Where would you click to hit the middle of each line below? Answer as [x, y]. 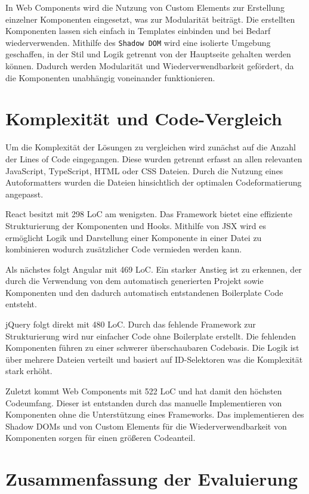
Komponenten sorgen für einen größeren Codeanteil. [101, 438]
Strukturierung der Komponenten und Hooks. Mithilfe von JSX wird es [136, 225]
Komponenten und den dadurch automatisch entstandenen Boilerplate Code [144, 292]
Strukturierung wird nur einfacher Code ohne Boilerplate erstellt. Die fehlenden [151, 336]
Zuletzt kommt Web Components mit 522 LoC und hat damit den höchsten [144, 391]
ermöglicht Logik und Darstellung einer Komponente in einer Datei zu [134, 237]
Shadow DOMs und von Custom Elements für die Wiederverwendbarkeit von [146, 426]
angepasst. [24, 194]
